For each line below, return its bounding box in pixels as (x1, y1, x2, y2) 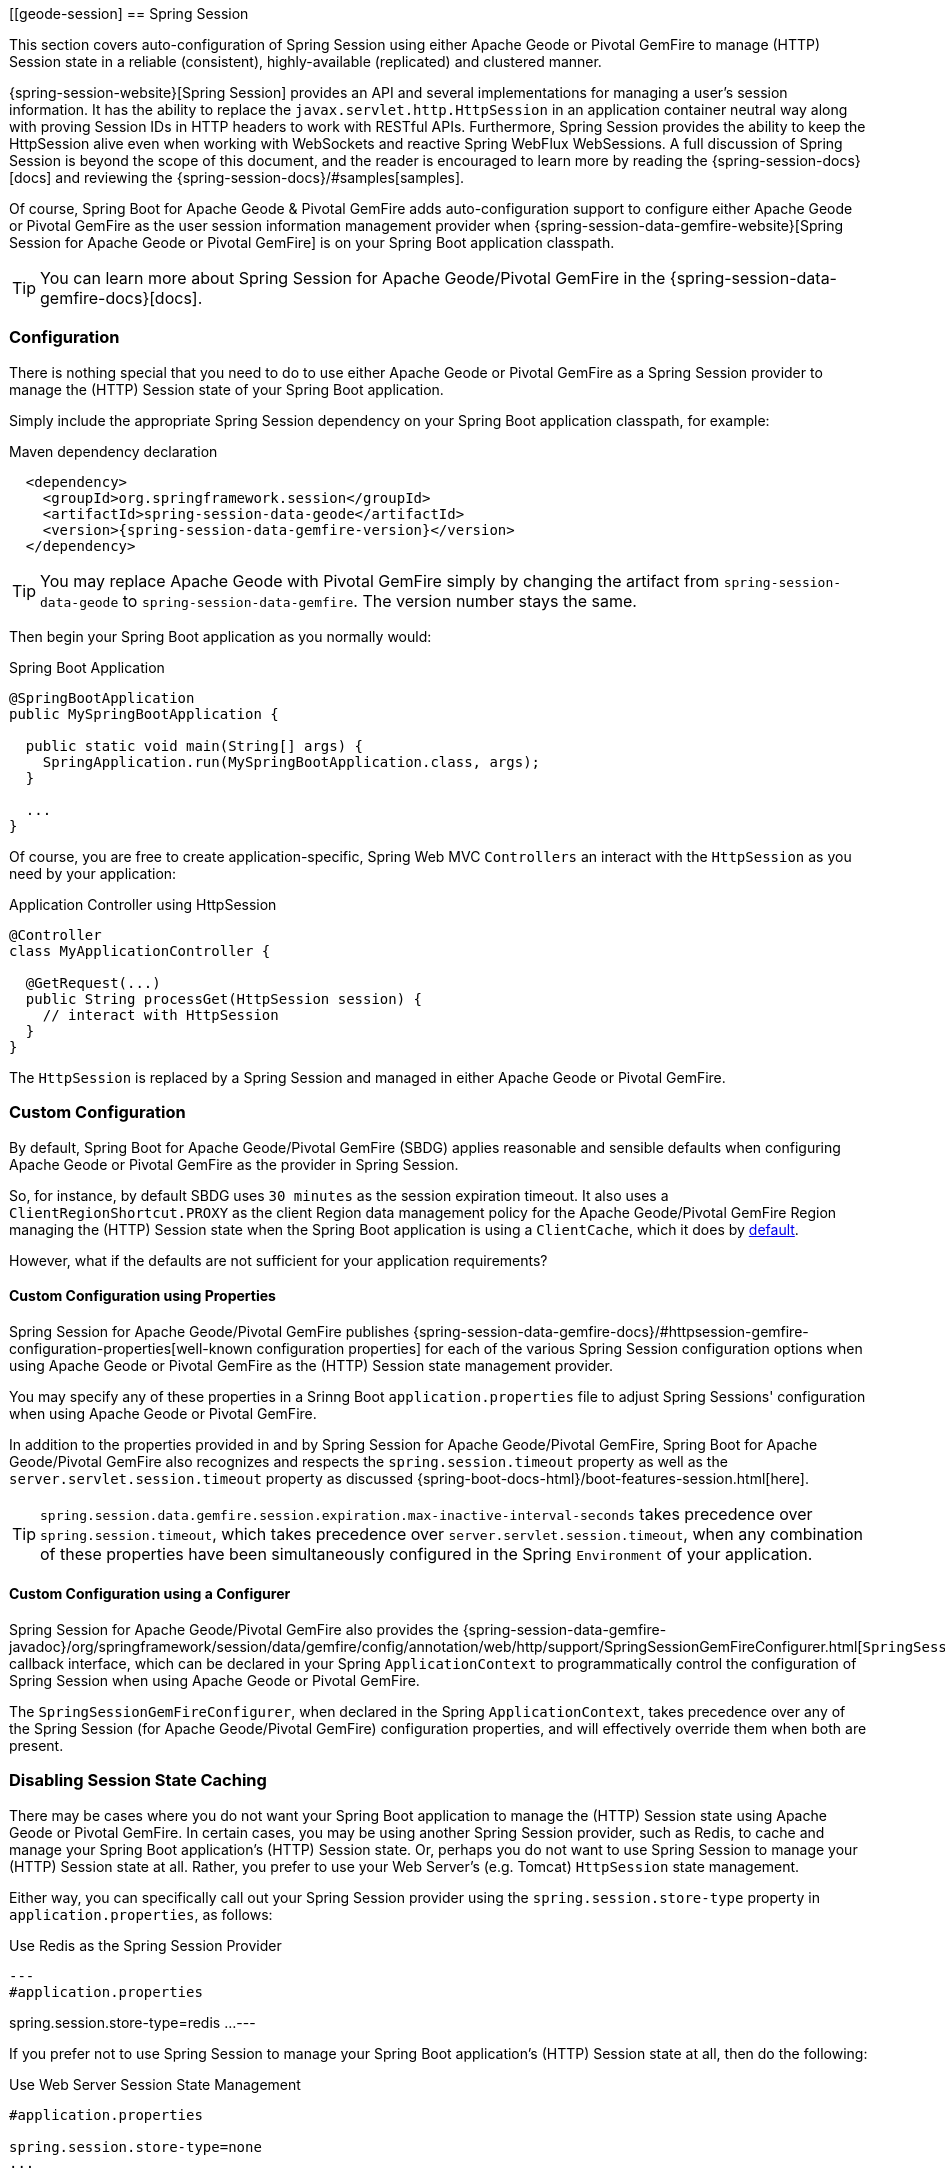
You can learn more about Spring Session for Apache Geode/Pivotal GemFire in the (40, 268, 666, 288)
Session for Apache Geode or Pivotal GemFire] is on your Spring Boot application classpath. (9, 234, 615, 251)
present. (9, 1736, 64, 1754)
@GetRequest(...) (25, 974, 161, 991)
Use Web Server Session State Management (9, 2075, 301, 2093)
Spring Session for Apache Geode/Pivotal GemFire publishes (9, 1322, 410, 1340)
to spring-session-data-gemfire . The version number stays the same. (122, 590, 637, 611)
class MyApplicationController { (9, 942, 271, 959)
